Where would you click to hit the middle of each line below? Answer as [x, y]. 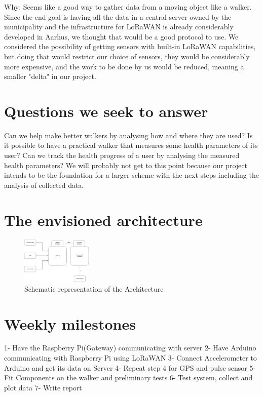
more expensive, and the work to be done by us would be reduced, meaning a [124, 66]
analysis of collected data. [44, 185]
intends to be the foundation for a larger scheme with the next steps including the [131, 175]
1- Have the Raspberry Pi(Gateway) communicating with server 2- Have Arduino [130, 348]
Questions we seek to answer [106, 111]
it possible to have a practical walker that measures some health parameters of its [131, 145]
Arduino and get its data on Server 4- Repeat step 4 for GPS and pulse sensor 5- [130, 367]
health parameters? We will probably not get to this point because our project [126, 165]
